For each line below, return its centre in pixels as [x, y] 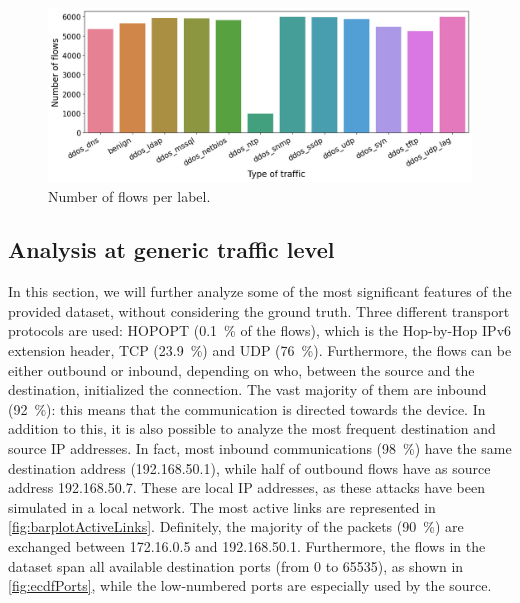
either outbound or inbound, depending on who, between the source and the [241, 369]
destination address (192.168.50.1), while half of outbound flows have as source [249, 467]
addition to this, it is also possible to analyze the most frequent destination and [252, 428]
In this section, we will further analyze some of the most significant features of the [260, 291]
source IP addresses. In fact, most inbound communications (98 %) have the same [260, 448]
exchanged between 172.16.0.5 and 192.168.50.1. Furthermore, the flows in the [247, 546]
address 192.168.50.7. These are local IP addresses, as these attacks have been [246, 487]
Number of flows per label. [129, 195]
